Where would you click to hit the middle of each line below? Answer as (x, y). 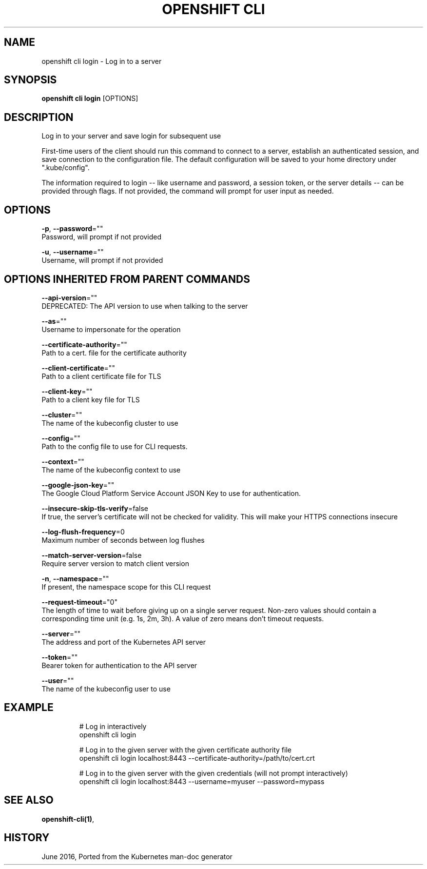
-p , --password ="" (72, 229)
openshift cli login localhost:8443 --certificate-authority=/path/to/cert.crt (197, 758)
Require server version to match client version (115, 563)
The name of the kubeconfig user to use (106, 689)
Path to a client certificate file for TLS (101, 376)
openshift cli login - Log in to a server (102, 61)
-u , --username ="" (73, 252)
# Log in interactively (113, 726)
